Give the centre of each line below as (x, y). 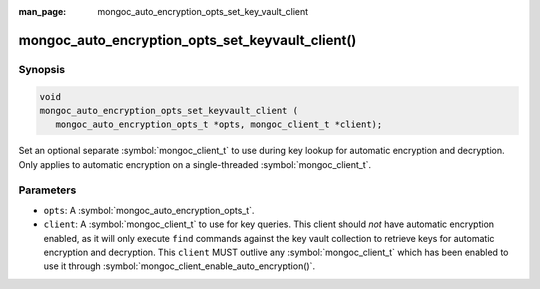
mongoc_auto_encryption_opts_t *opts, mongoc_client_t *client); (219, 124)
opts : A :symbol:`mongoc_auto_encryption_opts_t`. (149, 210)
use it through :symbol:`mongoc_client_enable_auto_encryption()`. (179, 266)
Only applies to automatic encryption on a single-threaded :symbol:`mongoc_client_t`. (195, 164)
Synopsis (41, 69)
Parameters (47, 190)
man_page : (42, 11)
